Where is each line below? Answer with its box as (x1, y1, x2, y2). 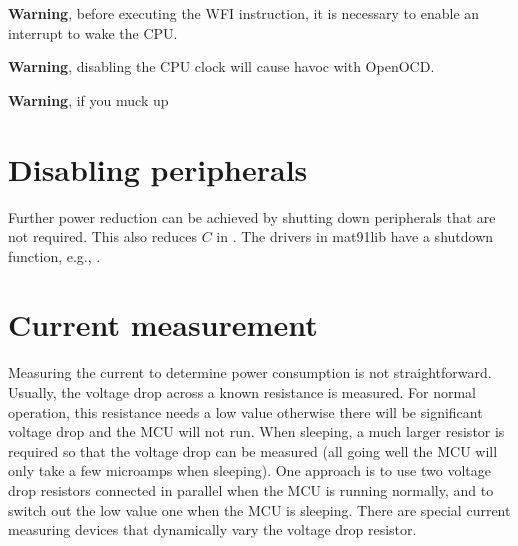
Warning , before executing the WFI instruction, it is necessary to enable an (8, 3, 480, 23)
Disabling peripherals (8, 148, 308, 189)
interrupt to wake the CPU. (8, 22, 178, 43)
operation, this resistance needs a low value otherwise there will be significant (8, 401, 483, 422)
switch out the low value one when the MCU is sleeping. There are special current (8, 499, 511, 520)
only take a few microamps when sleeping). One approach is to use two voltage (8, 460, 491, 481)
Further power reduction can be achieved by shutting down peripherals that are (8, 206, 496, 227)
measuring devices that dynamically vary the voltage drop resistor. (8, 519, 417, 540)
